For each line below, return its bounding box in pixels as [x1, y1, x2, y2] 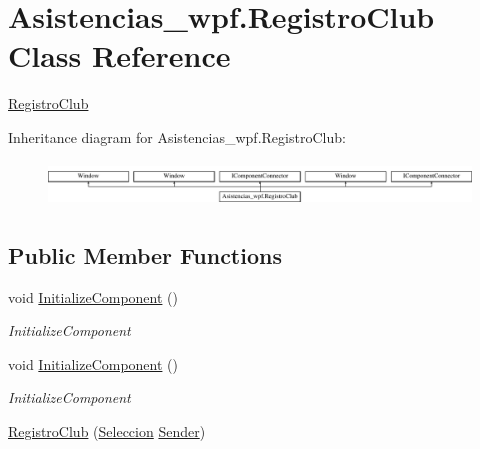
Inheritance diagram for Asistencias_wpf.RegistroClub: [8, 126, 346, 147]
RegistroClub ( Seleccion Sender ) [8, 420, 206, 441]
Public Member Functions [8, 239, 282, 270]
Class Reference [8, 35, 231, 76]
